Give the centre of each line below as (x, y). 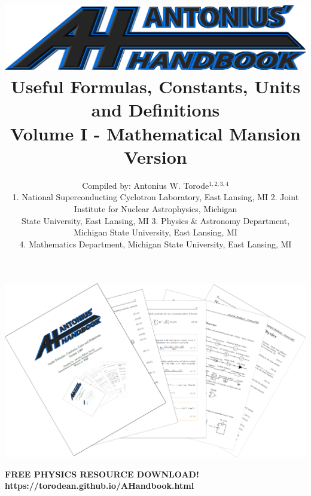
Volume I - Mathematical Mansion (155, 133)
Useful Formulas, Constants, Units (155, 86)
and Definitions (155, 110)
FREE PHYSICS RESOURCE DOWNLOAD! (102, 474)
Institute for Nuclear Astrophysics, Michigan (155, 208)
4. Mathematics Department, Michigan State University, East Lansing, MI (155, 244)
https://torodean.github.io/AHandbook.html (100, 486)
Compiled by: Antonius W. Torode (146, 185)
